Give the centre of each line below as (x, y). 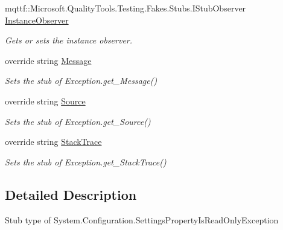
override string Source (45, 101)
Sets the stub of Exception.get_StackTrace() (86, 161)
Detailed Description (71, 194)
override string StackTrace (53, 142)
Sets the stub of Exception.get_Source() (78, 121)
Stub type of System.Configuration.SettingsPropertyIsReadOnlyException (142, 219)
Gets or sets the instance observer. (69, 40)
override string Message (48, 60)
